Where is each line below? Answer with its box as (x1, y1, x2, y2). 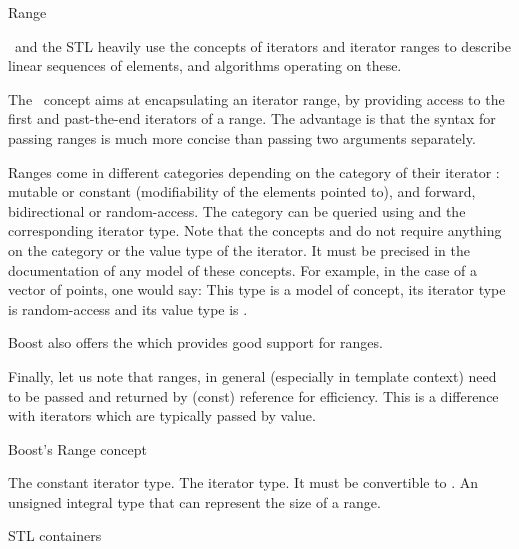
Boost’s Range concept (8, 438, 147, 459)
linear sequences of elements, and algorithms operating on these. (8, 55, 402, 76)
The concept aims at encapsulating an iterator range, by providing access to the (8, 88, 505, 109)
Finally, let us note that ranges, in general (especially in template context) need (8, 365, 497, 386)
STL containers (8, 525, 102, 546)
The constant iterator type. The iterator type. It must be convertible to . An (8, 472, 479, 493)
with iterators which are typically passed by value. (8, 405, 316, 426)
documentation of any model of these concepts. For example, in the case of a (8, 259, 478, 280)
